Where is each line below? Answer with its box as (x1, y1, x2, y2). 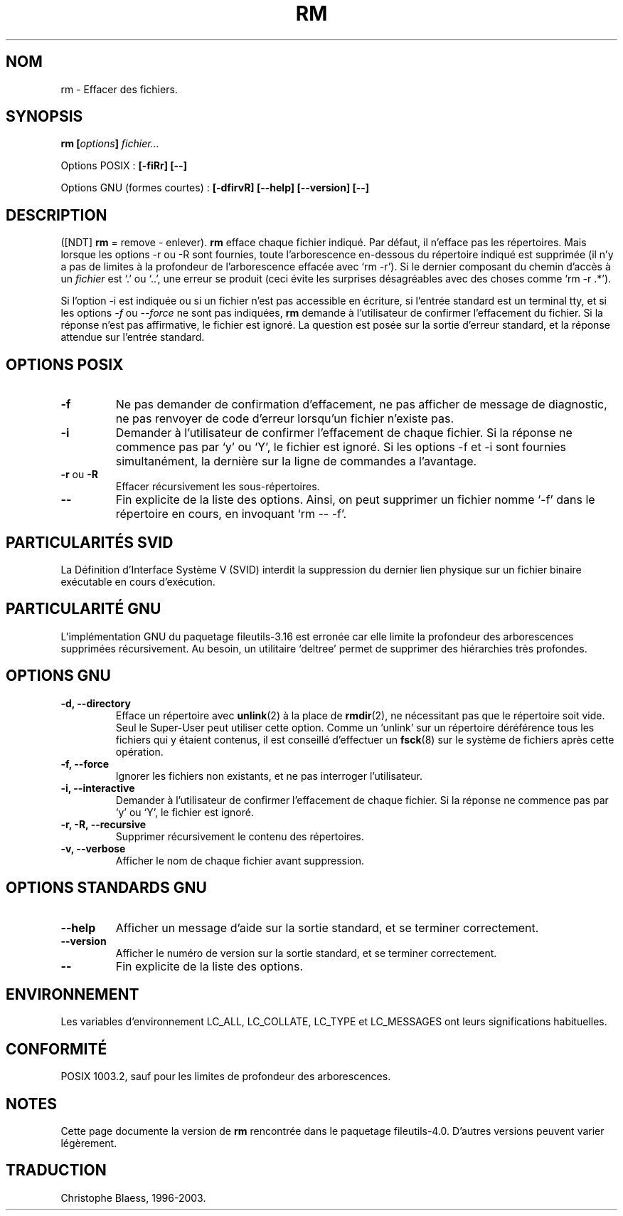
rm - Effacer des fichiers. (60, 83, 178, 95)
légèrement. (60, 1137, 117, 1150)
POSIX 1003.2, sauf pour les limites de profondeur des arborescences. (60, 1070, 391, 1083)
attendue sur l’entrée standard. (60, 331, 205, 344)
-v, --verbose (60, 842, 126, 855)
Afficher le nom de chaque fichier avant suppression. (115, 854, 365, 867)
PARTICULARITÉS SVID (6, 533, 174, 551)
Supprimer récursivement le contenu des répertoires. (115, 830, 364, 842)
